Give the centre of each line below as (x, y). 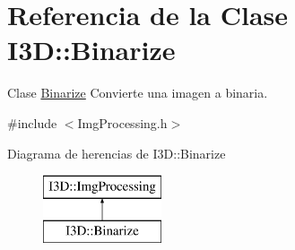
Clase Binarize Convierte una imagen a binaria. (138, 93)
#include (32, 122)
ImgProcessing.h (122, 122)
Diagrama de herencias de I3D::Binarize (117, 153)
